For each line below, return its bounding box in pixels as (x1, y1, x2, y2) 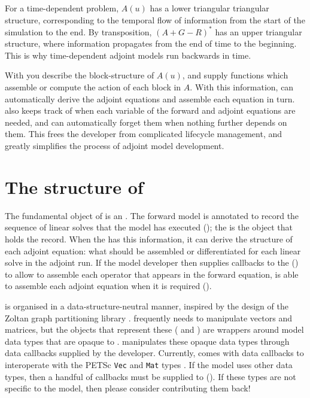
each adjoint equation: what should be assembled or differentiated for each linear (5, 244, 301, 257)
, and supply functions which (182, 69, 288, 81)
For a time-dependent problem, (5, 2, 119, 14)
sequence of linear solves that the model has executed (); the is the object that (5, 221, 293, 233)
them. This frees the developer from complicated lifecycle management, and (5, 127, 282, 140)
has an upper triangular (215, 25, 302, 38)
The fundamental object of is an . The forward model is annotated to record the (5, 209, 299, 221)
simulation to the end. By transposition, (5, 25, 152, 38)
